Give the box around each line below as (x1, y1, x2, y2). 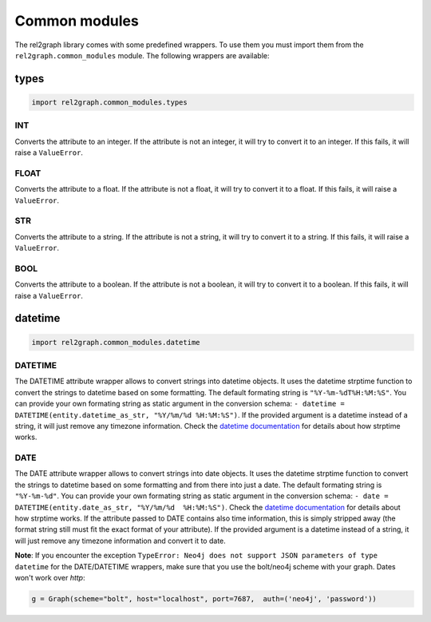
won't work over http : (14, 573, 85, 582)
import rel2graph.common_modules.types (31, 97, 188, 107)
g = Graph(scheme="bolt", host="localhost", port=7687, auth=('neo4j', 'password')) (31, 594, 377, 603)
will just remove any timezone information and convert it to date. (14, 536, 227, 545)
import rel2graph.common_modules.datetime (31, 338, 200, 347)
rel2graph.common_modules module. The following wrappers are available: (14, 50, 271, 60)
